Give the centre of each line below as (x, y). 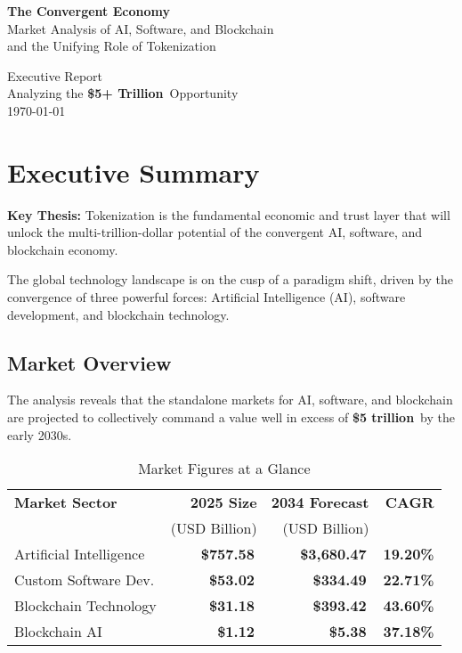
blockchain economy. (63, 249)
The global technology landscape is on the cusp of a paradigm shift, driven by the (230, 279)
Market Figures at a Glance (224, 469)
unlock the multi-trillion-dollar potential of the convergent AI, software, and (215, 232)
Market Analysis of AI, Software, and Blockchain (141, 28)
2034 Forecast (320, 502)
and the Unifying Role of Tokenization (112, 46)
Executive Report (55, 75)
